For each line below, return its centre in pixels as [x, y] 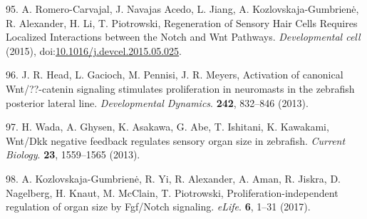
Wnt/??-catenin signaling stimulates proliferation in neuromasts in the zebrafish [180, 88]
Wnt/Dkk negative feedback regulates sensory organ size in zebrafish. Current [176, 140]
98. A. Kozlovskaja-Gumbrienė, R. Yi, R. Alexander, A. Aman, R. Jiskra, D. [173, 178]
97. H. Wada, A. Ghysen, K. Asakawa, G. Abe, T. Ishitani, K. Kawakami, [167, 127]
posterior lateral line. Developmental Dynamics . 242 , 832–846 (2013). [157, 102]
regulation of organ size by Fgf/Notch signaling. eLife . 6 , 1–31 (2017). [158, 207]
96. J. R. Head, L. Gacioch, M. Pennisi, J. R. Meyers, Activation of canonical [175, 75]
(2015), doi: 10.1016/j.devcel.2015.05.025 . [94, 50]
